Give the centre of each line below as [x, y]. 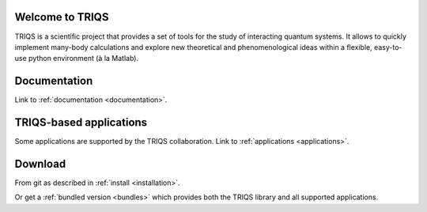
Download [40, 163]
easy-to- [388, 47]
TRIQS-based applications [81, 123]
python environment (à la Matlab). [83, 59]
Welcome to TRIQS [62, 17]
